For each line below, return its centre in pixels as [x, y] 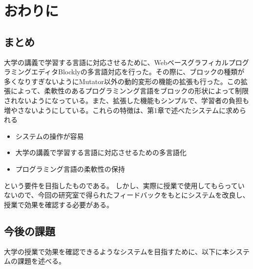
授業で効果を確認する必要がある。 [59, 204]
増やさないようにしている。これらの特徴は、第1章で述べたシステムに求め [122, 110]
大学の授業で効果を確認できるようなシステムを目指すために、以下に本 [116, 251]
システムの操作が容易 [50, 136]
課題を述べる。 [41, 261]
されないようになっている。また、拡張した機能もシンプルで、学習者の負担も [127, 100]
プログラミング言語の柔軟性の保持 [70, 168]
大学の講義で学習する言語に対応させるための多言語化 [101, 152]
